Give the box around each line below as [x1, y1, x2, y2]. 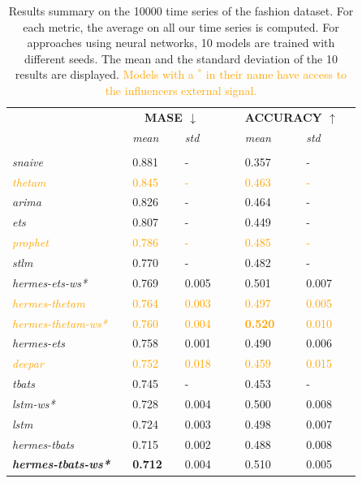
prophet [12, 234, 49, 251]
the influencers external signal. [105, 81, 257, 98]
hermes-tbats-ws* [12, 455, 110, 472]
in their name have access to [205, 66, 347, 83]
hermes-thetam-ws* [12, 314, 107, 331]
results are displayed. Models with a [15, 66, 194, 83]
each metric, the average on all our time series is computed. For [23, 18, 339, 35]
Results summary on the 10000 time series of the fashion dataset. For [8, 2, 354, 19]
